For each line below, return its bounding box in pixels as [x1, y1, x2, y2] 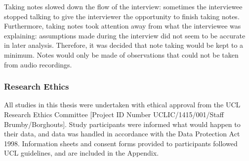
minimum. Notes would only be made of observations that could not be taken [4, 49, 239, 60]
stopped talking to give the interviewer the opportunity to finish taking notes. [4, 11, 240, 21]
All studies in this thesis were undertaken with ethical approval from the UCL [4, 99, 241, 110]
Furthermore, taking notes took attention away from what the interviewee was [4, 21, 241, 31]
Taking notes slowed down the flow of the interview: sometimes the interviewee [4, 1, 243, 11]
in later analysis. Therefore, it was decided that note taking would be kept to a [4, 40, 244, 50]
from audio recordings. [4, 59, 72, 69]
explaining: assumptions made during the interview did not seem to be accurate [4, 30, 246, 40]
